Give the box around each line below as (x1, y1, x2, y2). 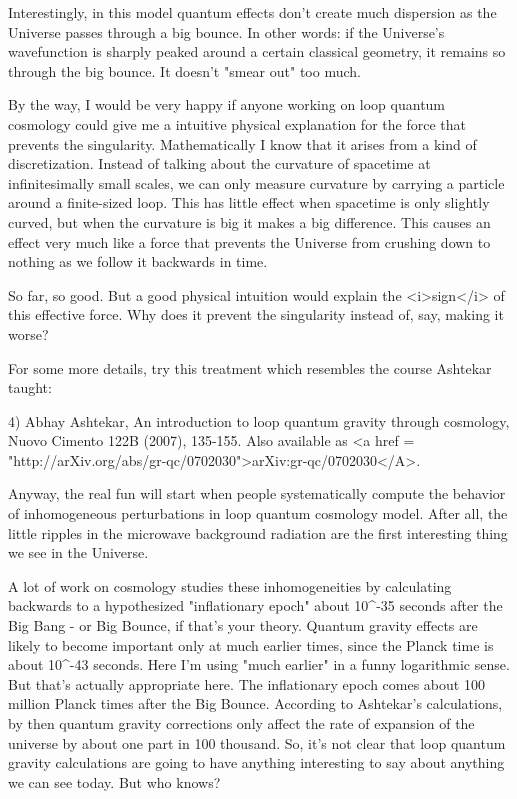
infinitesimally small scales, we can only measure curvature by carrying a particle (8, 172, 505, 193)
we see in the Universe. (8, 542, 149, 563)
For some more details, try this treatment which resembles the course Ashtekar (8, 357, 492, 378)
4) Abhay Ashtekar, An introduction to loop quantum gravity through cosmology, (8, 410, 510, 431)
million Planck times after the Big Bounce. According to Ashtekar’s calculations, (8, 693, 503, 714)
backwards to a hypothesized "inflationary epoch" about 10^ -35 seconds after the (8, 595, 503, 616)
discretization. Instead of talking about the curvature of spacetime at (8, 153, 431, 174)
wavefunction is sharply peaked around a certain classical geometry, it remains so (8, 41, 506, 62)
